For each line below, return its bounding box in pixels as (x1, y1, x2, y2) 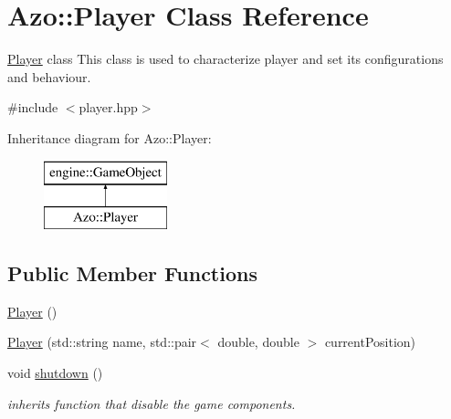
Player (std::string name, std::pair (7, 332, 197, 351)
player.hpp (79, 98, 138, 117)
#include (7, 98, 58, 117)
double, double (217, 332, 299, 351)
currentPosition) (324, 332, 416, 351)
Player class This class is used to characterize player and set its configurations (7, 49, 444, 68)
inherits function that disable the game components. (7, 393, 296, 413)
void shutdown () (7, 363, 103, 382)
